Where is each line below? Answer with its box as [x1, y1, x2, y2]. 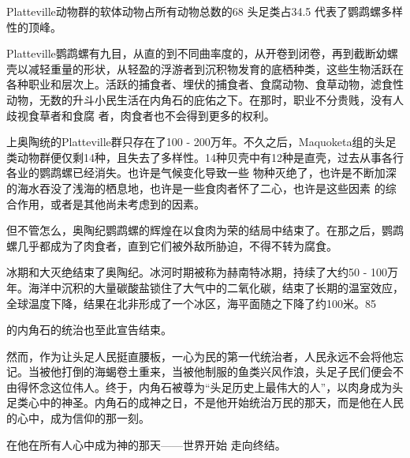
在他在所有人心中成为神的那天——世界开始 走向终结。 [6, 436, 286, 452]
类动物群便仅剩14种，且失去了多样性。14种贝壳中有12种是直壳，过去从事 [6, 148, 382, 165]
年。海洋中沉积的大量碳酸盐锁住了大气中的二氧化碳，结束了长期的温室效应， [6, 279, 404, 295]
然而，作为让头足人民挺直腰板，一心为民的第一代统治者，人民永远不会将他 [6, 347, 393, 364]
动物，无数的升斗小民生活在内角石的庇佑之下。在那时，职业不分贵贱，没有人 [6, 91, 404, 107]
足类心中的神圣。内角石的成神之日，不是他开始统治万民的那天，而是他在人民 [6, 394, 404, 411]
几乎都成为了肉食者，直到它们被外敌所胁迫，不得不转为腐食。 [17, 237, 337, 253]
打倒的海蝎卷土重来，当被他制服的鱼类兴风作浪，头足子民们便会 [61, 363, 393, 380]
